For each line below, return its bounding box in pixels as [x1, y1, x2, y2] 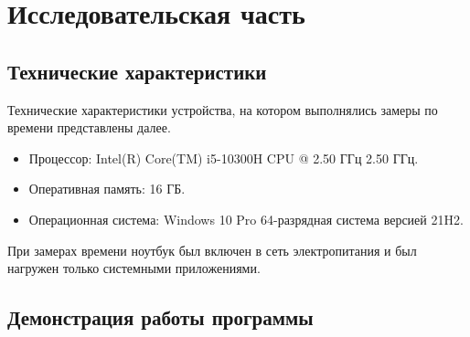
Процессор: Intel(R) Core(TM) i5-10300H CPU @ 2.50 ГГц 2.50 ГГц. [28, 148, 419, 167]
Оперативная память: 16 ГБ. [28, 179, 186, 198]
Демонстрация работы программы [7, 303, 314, 332]
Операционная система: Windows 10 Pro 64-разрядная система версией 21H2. [28, 209, 464, 228]
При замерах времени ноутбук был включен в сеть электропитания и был [7, 240, 417, 259]
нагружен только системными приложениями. [7, 258, 261, 278]
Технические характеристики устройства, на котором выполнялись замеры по [7, 100, 438, 119]
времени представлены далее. [7, 118, 171, 137]
